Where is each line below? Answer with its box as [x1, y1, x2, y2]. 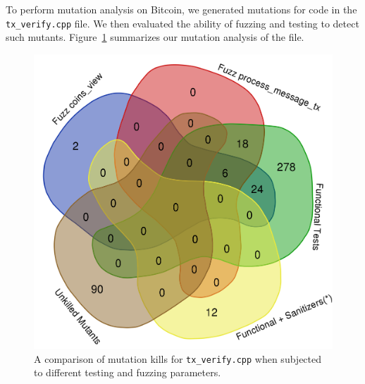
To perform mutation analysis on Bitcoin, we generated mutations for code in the [6, 2, 357, 16]
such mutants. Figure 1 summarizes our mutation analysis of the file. [6, 30, 304, 44]
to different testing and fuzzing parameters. [34, 365, 221, 380]
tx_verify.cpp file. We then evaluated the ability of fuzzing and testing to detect [6, 16, 359, 30]
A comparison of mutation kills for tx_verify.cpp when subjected [34, 351, 322, 366]
